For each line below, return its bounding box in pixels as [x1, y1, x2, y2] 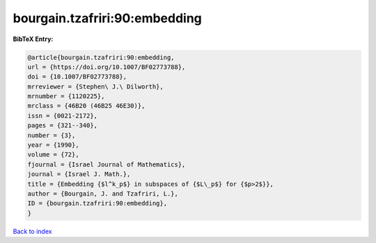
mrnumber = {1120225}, [27, 93, 105, 100]
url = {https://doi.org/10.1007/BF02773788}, [27, 63, 186, 71]
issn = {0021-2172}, [27, 111, 97, 120]
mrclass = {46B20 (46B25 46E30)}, [27, 102, 146, 110]
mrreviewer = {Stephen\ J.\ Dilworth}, [27, 82, 164, 91]
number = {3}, [27, 131, 76, 139]
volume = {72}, [27, 150, 79, 159]
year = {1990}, [27, 141, 79, 149]
